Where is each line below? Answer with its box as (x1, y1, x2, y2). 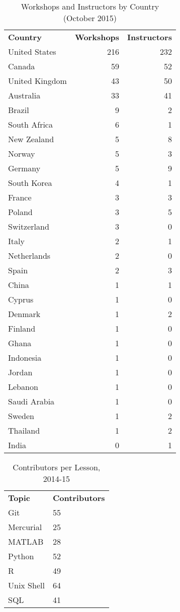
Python (8, 550, 34, 562)
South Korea (8, 177, 52, 188)
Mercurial (8, 521, 42, 533)
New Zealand (8, 133, 54, 145)
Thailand (8, 425, 40, 436)
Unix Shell (8, 579, 45, 591)
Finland (8, 323, 36, 334)
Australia (8, 89, 41, 101)
